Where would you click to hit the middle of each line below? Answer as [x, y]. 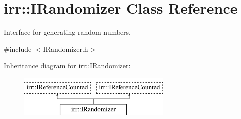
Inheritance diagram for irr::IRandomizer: [67, 65]
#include [18, 49]
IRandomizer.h [65, 49]
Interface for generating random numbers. [68, 32]
